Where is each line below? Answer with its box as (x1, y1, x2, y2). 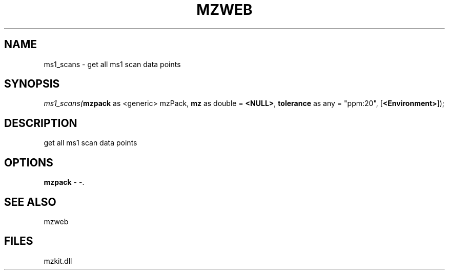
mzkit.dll (44, 256, 72, 265)
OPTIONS (4, 156, 53, 169)
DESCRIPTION (4, 116, 77, 130)
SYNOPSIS (4, 77, 60, 91)
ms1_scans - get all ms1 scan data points (44, 59, 181, 69)
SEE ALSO (4, 195, 56, 208)
